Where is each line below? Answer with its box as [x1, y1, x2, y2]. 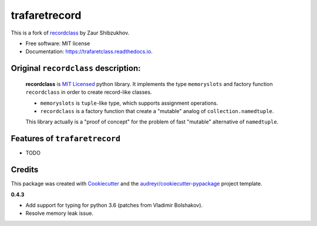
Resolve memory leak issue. [25, 210, 94, 217]
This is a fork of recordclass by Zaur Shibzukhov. [11, 29, 130, 36]
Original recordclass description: [11, 63, 141, 73]
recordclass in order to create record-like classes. [25, 88, 152, 96]
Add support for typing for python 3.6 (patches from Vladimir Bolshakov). [25, 201, 203, 208]
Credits [11, 165, 39, 175]
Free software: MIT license [25, 40, 90, 47]
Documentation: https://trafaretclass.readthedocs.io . [25, 48, 153, 55]
